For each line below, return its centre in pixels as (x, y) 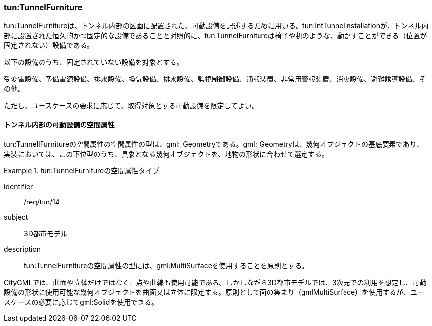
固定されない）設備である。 (49, 45)
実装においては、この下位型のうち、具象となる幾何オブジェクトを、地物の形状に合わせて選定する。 (166, 154)
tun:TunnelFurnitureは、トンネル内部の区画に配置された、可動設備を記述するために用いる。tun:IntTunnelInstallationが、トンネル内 (216, 26)
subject (16, 217)
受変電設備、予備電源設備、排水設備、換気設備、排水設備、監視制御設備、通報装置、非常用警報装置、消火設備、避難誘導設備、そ (215, 79)
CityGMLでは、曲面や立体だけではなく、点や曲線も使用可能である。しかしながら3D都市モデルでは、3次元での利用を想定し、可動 (215, 282)
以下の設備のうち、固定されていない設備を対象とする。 (94, 62)
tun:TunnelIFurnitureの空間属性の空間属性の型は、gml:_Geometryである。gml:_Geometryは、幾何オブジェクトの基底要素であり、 (214, 144)
